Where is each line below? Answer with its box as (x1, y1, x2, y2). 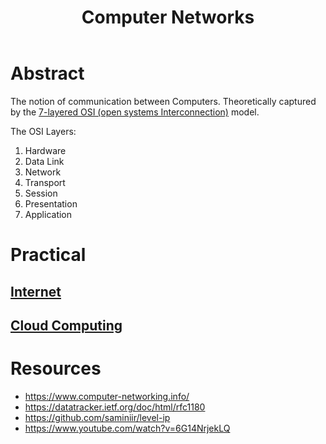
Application (24, 208, 73, 220)
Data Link (24, 155, 65, 167)
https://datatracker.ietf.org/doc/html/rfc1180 (24, 401, 206, 413)
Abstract (10, 62, 85, 85)
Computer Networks (81, 6, 255, 29)
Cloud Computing (10, 317, 123, 334)
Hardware (24, 144, 67, 156)
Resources (10, 357, 102, 380)
